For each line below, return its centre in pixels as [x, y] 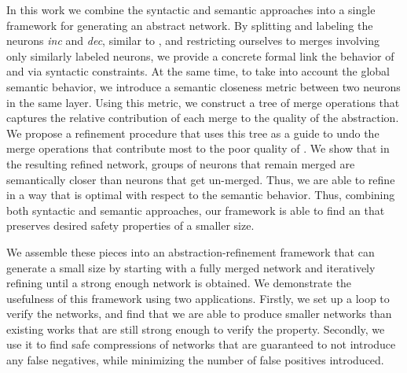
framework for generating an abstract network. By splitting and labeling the [190, 25]
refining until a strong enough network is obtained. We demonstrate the [179, 283]
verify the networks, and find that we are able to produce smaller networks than [199, 314]
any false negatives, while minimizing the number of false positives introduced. [195, 360]
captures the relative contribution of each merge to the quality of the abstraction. [203, 118]
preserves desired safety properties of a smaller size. [130, 225]
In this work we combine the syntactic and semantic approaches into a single [191, 9]
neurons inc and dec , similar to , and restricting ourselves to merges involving [193, 41]
